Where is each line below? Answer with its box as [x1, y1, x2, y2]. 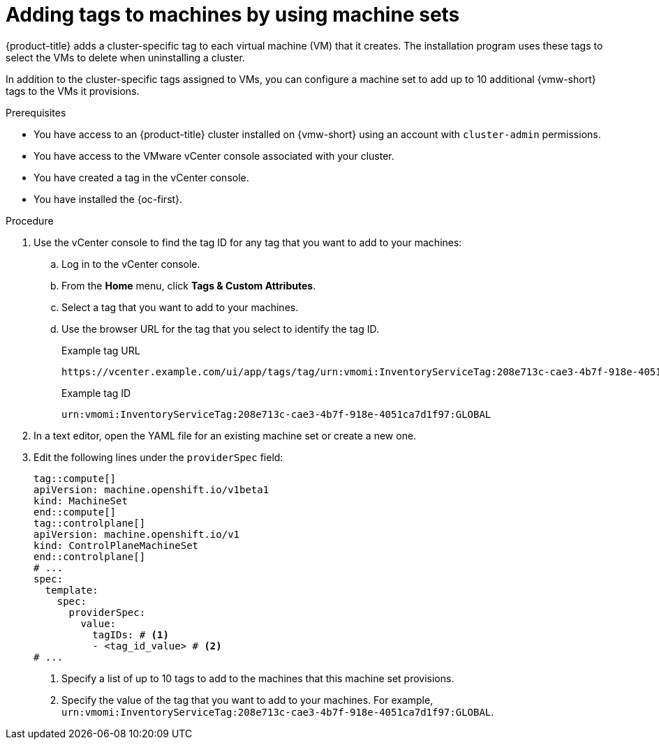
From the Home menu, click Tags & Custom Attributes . [61, 279, 316, 292]
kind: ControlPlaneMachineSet [34, 539, 199, 551]
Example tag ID [61, 386, 131, 399]
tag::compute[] [34, 472, 117, 484]
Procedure [6, 214, 54, 227]
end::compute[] [34, 506, 117, 518]
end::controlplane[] [34, 550, 146, 562]
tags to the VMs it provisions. [6, 84, 140, 97]
